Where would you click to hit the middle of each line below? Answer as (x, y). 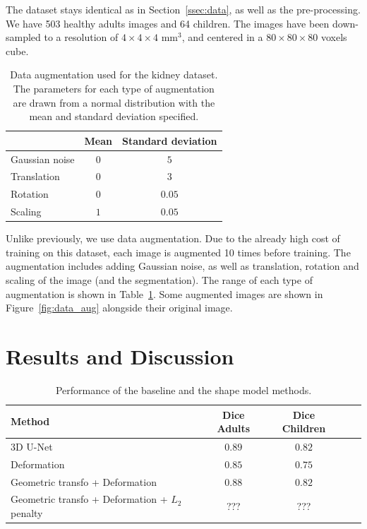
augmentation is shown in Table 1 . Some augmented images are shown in (164, 293)
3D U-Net (32, 446)
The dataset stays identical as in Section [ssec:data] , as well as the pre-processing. (183, 9)
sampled (23, 37)
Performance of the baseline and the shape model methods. (183, 390)
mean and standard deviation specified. (114, 116)
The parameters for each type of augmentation (114, 88)
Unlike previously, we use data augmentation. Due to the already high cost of (173, 238)
